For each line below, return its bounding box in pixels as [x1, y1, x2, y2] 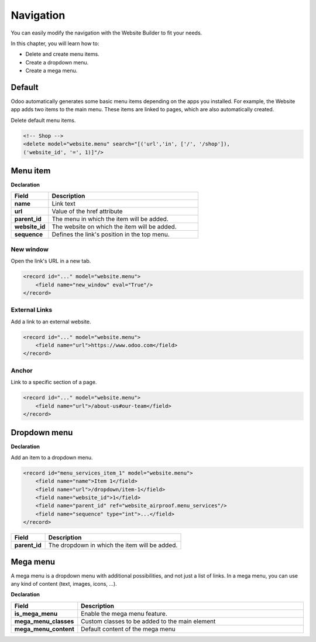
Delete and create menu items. [25, 50, 99, 58]
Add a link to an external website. [11, 318, 91, 325]
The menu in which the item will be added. [51, 215, 169, 223]
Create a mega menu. [25, 67, 78, 74]
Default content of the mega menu [81, 624, 176, 633]
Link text [51, 200, 76, 208]
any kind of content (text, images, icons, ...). [11, 580, 117, 588]
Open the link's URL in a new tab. [11, 258, 91, 265]
